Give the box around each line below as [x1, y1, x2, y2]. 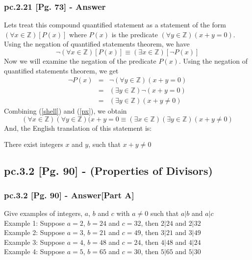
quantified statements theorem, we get [4, 65, 119, 75]
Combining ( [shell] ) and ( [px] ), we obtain [4, 106, 127, 116]
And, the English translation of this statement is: [4, 122, 152, 133]
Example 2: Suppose [4, 227, 65, 237]
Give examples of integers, [4, 208, 83, 218]
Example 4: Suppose [4, 246, 65, 257]
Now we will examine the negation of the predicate [4, 56, 156, 66]
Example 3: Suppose [4, 236, 65, 247]
